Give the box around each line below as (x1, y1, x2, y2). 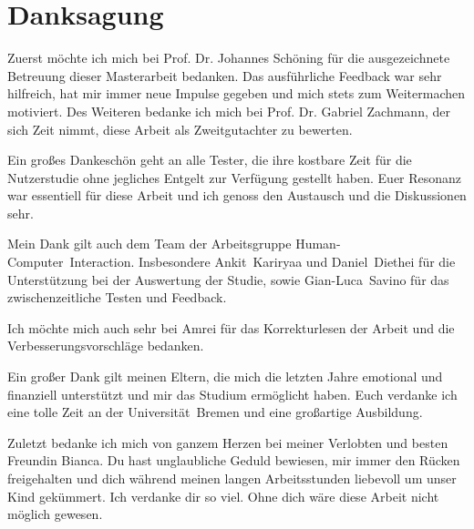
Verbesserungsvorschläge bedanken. (7, 336, 204, 355)
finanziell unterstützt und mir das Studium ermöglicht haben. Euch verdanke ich (7, 384, 458, 403)
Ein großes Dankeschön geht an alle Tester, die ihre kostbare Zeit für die (7, 150, 412, 169)
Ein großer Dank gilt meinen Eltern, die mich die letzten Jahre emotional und (7, 367, 443, 386)
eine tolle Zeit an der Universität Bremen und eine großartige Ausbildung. (7, 402, 423, 422)
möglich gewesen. (7, 504, 103, 524)
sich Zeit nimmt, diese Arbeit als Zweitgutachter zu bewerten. (7, 119, 353, 138)
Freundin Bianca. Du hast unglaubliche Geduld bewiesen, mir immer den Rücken (7, 451, 460, 470)
